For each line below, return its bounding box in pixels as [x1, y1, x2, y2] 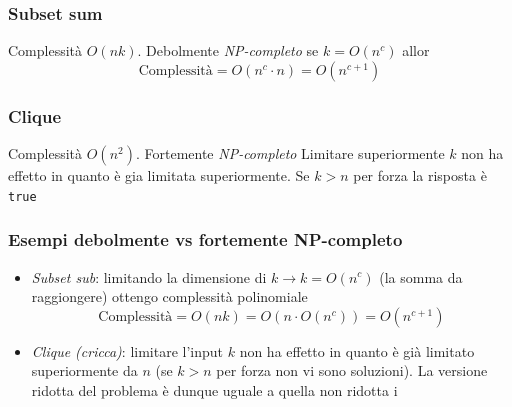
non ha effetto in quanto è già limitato [239, 340, 475, 361]
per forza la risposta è [353, 165, 487, 186]
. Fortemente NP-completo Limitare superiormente [135, 143, 445, 164]
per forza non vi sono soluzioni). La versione [216, 360, 488, 381]
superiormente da [31, 360, 138, 381]
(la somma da [379, 266, 463, 287]
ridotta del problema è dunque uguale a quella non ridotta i [31, 379, 398, 400]
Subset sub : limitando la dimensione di [31, 266, 267, 287]
